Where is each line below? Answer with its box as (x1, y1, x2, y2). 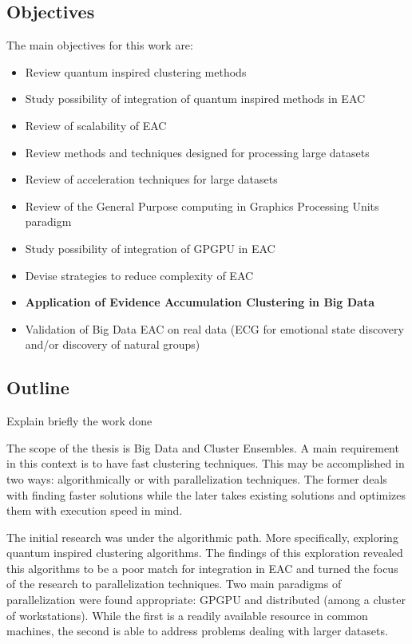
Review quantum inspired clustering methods (25, 63, 247, 80)
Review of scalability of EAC (25, 117, 167, 133)
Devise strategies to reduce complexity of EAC (25, 267, 254, 283)
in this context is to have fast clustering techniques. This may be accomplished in (6, 455, 405, 472)
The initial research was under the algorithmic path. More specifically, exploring (6, 528, 398, 545)
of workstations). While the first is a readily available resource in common (6, 606, 368, 623)
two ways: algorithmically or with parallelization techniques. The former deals (6, 470, 387, 487)
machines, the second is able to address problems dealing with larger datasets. (6, 622, 388, 639)
